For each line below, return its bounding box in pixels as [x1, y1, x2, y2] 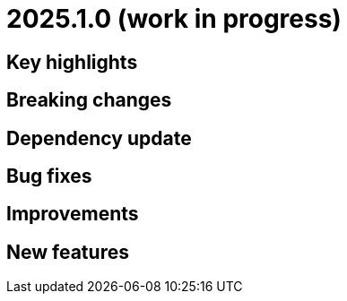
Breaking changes [6, 89, 172, 112]
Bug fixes [6, 165, 92, 188]
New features [6, 240, 129, 263]
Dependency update [6, 126, 192, 150]
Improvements [6, 202, 139, 226]
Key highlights [6, 50, 138, 73]
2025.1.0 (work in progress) [6, 4, 342, 34]
